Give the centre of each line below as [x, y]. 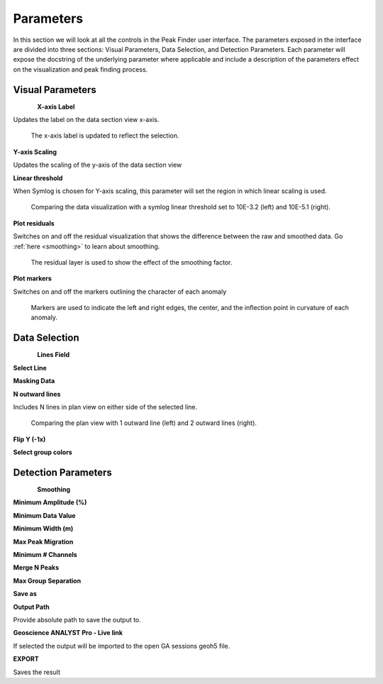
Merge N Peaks [36, 568]
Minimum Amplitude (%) [50, 502]
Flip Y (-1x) [29, 439]
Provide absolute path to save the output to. [77, 619]
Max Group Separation [47, 580]
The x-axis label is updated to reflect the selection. [105, 136]
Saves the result [37, 672]
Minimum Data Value [44, 515]
